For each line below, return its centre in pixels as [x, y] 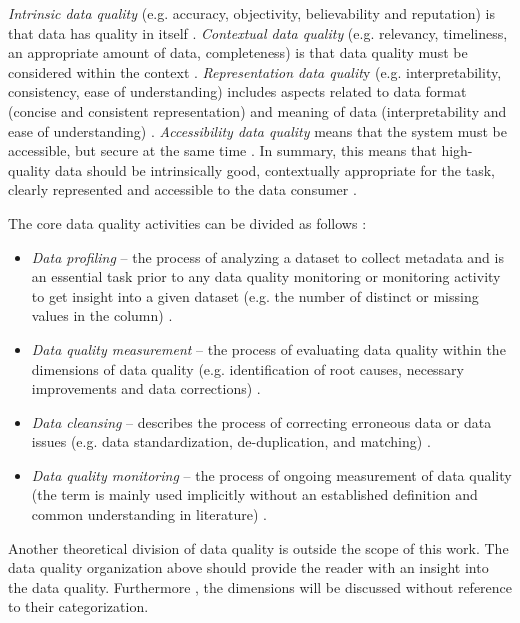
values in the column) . [102, 315]
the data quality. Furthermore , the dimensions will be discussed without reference [260, 586]
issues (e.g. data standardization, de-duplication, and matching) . [231, 441]
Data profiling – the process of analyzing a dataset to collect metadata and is [267, 256]
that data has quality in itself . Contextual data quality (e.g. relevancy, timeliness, [258, 32]
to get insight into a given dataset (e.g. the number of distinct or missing [255, 295]
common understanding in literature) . [149, 514]
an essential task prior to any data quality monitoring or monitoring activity [266, 276]
